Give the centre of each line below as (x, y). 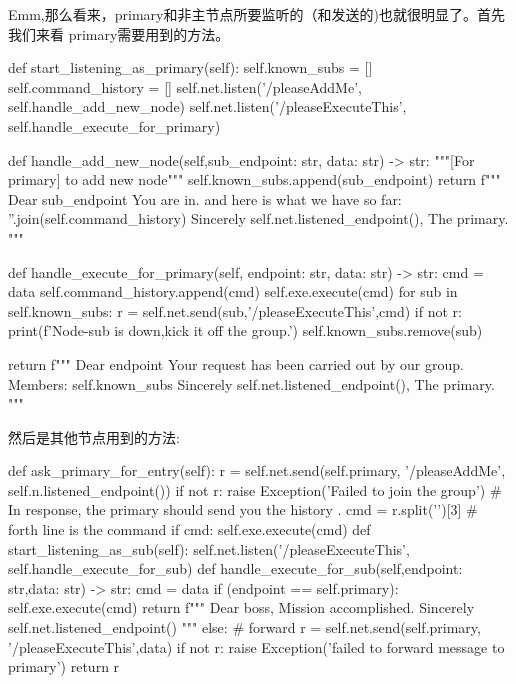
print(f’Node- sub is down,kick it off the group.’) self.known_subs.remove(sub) (245, 330)
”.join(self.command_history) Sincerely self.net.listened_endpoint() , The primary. (258, 218)
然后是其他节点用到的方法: (94, 436)
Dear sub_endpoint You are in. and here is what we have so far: (205, 198)
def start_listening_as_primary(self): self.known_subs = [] (190, 67)
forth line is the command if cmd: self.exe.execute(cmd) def (189, 529)
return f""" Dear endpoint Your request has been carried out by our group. (236, 363)
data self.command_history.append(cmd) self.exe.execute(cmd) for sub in (233, 291)
